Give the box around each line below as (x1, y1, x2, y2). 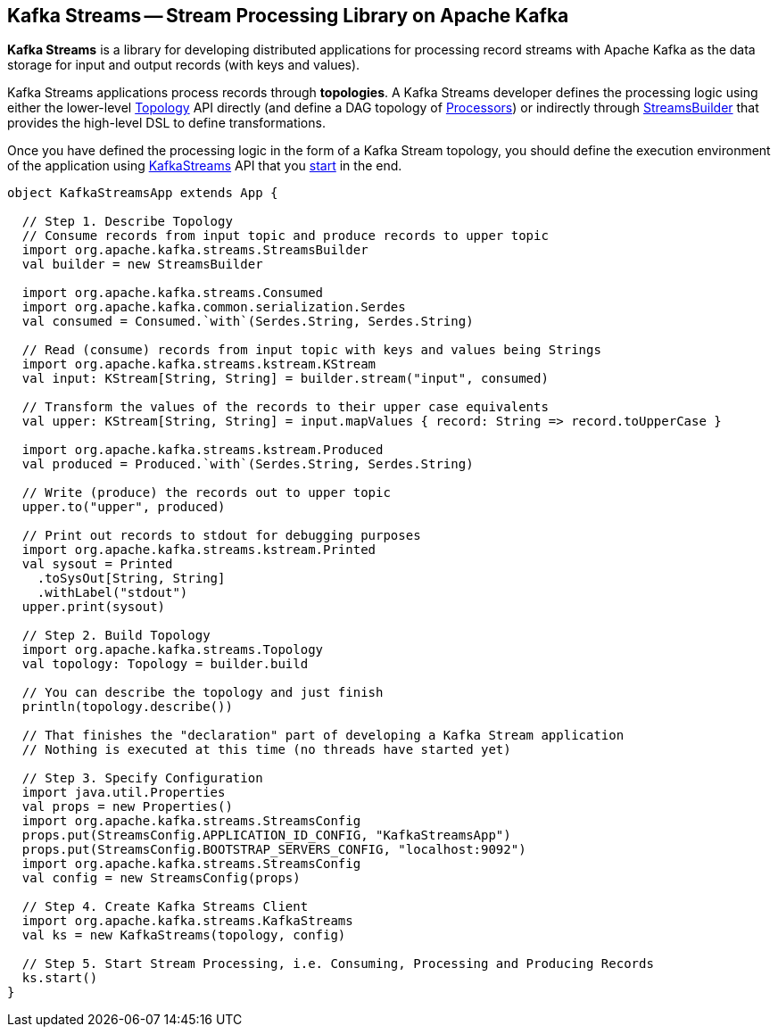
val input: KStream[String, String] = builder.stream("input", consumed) (21, 371, 549, 386)
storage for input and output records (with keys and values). (7, 57, 360, 73)
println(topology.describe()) (21, 699, 233, 715)
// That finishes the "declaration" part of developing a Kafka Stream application (21, 728, 625, 743)
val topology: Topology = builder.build (21, 657, 309, 672)
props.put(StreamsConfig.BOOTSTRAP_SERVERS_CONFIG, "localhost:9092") (21, 842, 526, 857)
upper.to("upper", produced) (21, 500, 226, 515)
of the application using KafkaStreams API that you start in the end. (7, 158, 402, 174)
